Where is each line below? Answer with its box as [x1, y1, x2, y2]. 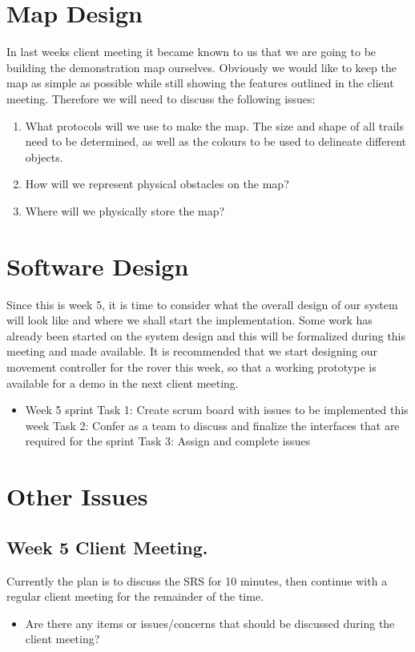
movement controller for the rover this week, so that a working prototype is [6, 358, 377, 375]
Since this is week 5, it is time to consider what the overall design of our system [6, 296, 398, 312]
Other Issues [6, 480, 148, 513]
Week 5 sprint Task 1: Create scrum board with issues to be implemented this [25, 401, 409, 418]
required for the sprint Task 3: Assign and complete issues [25, 433, 311, 449]
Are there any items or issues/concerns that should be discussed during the [25, 614, 395, 631]
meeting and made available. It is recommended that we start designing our [6, 343, 378, 360]
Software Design [6, 249, 189, 282]
